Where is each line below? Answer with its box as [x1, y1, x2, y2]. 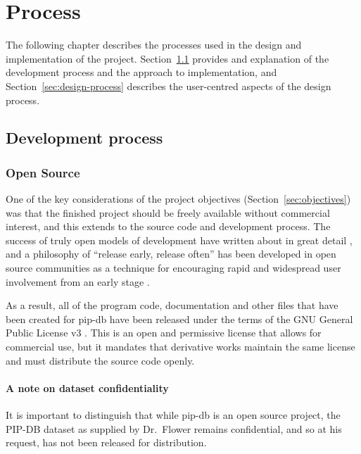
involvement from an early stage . [6, 274, 150, 289]
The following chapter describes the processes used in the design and [6, 37, 302, 52]
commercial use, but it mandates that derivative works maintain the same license [6, 339, 355, 354]
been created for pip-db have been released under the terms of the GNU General [6, 311, 353, 326]
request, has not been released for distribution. [6, 435, 207, 450]
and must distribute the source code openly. [6, 353, 195, 367]
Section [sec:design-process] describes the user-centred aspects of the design [6, 78, 331, 93]
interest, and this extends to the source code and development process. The [6, 219, 331, 234]
